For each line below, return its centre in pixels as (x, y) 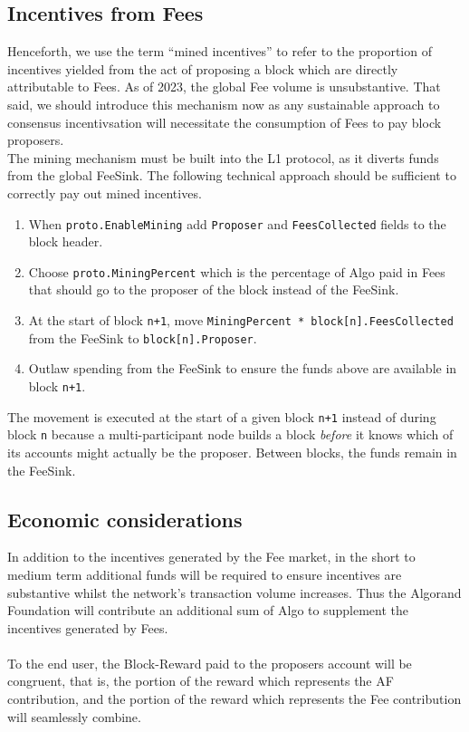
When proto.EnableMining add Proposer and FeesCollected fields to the (237, 223)
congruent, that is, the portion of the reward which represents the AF (201, 681)
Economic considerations (125, 519)
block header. (66, 241)
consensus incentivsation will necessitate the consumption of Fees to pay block (225, 122)
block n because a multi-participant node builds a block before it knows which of (230, 434)
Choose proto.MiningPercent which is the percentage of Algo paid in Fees (237, 271)
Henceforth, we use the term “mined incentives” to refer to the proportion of (220, 51)
